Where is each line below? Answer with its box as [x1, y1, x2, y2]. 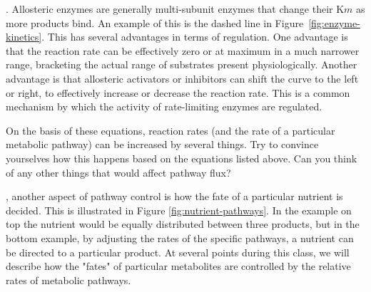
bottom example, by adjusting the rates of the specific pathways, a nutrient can [6, 230, 354, 245]
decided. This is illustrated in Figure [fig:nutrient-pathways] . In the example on [6, 202, 352, 217]
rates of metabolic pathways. [6, 272, 131, 287]
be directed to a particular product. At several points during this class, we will [6, 244, 350, 259]
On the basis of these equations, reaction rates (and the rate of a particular [6, 122, 335, 137]
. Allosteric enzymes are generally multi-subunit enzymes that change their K [6, 1, 345, 16]
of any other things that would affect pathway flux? [6, 165, 231, 179]
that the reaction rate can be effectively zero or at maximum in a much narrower [6, 43, 360, 58]
